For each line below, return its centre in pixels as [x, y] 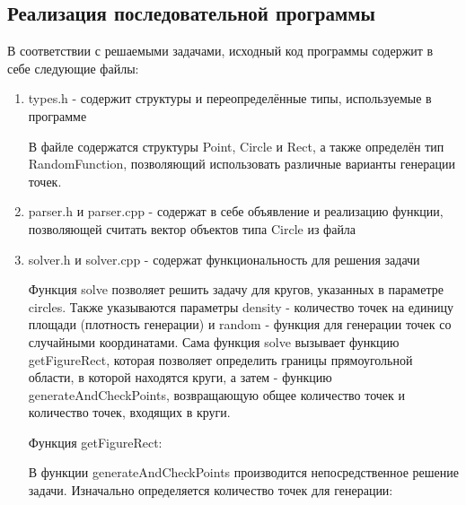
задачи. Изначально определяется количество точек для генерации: [211, 490]
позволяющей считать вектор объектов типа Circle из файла [192, 228]
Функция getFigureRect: [95, 442]
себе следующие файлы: [73, 68]
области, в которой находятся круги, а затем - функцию [180, 377]
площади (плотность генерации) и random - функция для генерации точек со [240, 324]
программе [57, 115]
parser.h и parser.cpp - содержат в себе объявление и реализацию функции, [236, 211]
